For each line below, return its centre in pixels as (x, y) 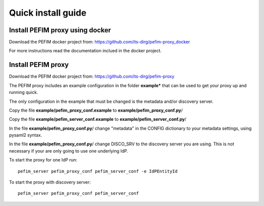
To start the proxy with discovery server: (50, 182)
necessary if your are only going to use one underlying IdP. (69, 151)
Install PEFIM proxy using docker (60, 30)
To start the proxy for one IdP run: (43, 160)
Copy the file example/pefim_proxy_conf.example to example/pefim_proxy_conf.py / (96, 110)
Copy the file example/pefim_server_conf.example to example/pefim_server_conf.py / (98, 119)
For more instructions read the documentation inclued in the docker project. (85, 51)
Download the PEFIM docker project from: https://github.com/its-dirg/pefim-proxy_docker (99, 42)
